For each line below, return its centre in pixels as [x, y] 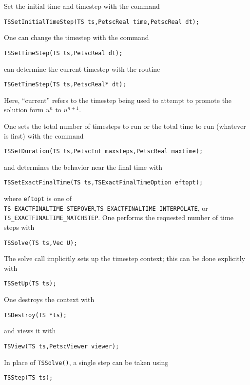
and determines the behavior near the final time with [83, 167]
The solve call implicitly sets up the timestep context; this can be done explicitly [125, 258]
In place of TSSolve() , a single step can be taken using [86, 362]
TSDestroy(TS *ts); [35, 315]
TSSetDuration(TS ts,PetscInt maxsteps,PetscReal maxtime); [104, 152]
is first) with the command [44, 135]
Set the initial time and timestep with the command [82, 6]
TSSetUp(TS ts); [30, 284]
